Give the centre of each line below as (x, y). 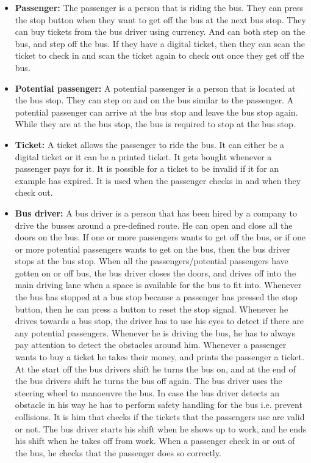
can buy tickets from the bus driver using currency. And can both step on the (160, 31)
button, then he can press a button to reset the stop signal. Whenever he (152, 309)
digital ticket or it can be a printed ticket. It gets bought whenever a (143, 156)
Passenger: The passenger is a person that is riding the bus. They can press (159, 7)
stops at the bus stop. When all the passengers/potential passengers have (152, 261)
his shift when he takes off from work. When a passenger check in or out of (155, 441)
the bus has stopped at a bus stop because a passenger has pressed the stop (156, 297)
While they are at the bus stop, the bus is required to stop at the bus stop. (155, 124)
